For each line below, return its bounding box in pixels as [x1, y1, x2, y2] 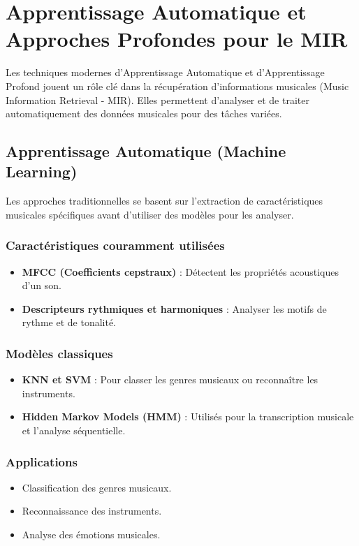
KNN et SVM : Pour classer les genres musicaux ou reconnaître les [22, 372, 318, 387]
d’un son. [22, 278, 61, 293]
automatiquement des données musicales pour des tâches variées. [6, 106, 282, 121]
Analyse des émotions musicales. [22, 527, 161, 542]
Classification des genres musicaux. [22, 480, 172, 494]
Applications [6, 452, 78, 470]
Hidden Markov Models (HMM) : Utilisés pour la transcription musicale [22, 409, 354, 424]
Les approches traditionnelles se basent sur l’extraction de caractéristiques [6, 193, 323, 208]
